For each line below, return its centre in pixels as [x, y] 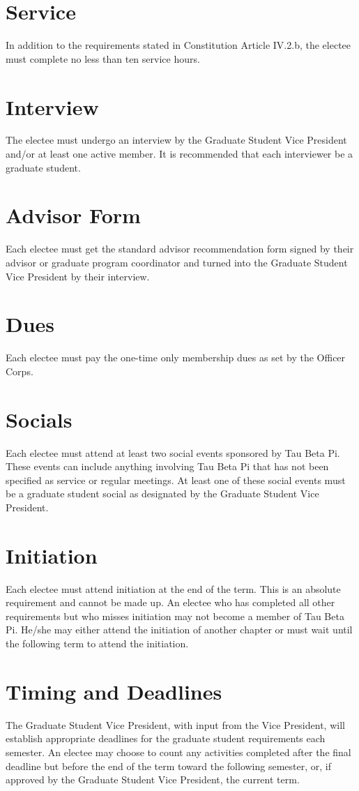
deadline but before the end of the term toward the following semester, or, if [169, 766]
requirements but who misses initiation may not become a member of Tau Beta [175, 616]
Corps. [20, 371]
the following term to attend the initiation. [97, 643]
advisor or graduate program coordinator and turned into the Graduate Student [177, 262]
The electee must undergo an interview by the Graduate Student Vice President [176, 140]
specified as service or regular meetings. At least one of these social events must [176, 480]
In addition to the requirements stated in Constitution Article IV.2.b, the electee [178, 45]
